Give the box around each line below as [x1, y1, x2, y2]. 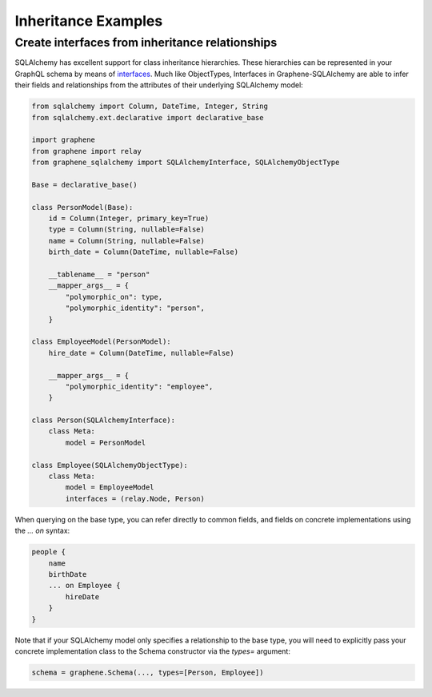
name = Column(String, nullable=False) [48, 236, 206, 245]
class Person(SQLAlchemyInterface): [31, 416, 176, 425]
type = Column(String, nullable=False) [48, 225, 206, 234]
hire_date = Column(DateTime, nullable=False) [48, 348, 235, 357]
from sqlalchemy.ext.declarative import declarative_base [31, 113, 264, 122]
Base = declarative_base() [31, 180, 138, 189]
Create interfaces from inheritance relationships [14, 35, 278, 50]
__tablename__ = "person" [48, 270, 150, 280]
